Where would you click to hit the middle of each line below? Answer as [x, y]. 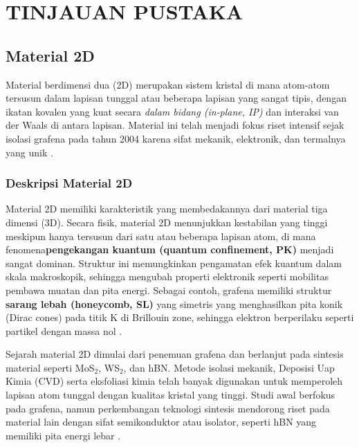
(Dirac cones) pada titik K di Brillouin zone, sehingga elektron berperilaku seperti [180, 317]
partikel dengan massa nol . [64, 330]
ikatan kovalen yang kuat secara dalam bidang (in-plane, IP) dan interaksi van [172, 111]
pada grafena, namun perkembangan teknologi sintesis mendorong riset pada [168, 408]
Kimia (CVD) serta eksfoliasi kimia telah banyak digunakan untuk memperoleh [174, 381]
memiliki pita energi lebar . [63, 435]
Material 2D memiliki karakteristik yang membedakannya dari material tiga [167, 209]
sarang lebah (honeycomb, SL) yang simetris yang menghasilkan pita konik [174, 303]
